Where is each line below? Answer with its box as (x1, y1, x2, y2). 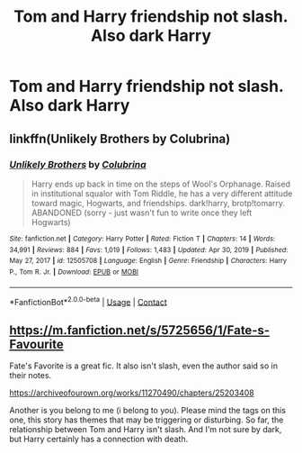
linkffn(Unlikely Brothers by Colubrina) (9, 131, 231, 146)
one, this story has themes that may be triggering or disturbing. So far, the (9, 414, 284, 425)
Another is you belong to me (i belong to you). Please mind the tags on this (9, 404, 286, 415)
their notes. (9, 369, 52, 380)
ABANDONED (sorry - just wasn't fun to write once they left (31, 207, 253, 218)
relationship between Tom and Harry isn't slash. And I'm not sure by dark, (9, 423, 282, 434)
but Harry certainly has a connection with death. (9, 433, 189, 444)
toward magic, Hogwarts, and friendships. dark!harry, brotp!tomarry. (31, 197, 286, 208)
